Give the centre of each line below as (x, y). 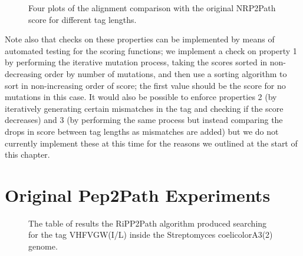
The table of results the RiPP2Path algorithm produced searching (148, 223)
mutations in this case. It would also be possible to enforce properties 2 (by (141, 97)
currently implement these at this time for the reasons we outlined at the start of (151, 143)
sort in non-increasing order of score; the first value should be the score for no (145, 85)
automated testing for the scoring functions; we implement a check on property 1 (151, 50)
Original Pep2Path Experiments (138, 195)
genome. (43, 246)
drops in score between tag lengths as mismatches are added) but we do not (142, 131)
